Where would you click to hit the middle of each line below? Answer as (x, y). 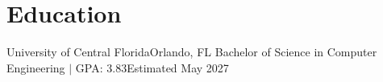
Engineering (36, 67)
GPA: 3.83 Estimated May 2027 (152, 67)
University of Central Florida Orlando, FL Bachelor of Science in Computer (192, 52)
